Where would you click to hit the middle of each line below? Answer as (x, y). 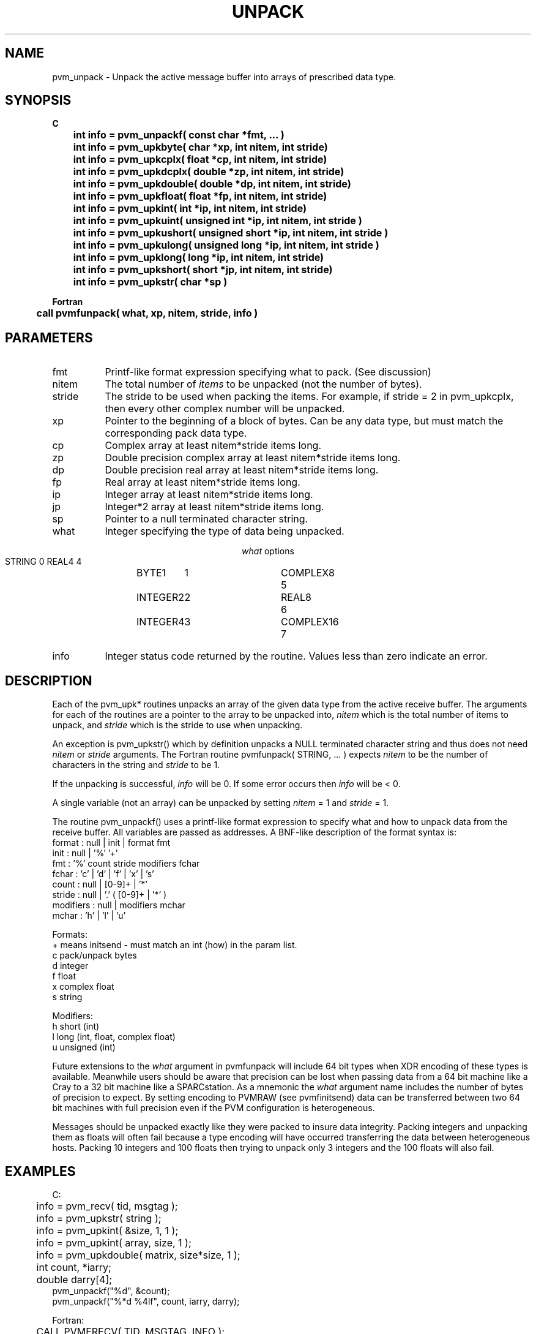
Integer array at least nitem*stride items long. (209, 495)
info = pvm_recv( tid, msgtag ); (107, 1206)
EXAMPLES (40, 1171)
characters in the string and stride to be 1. (136, 765)
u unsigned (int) (84, 1047)
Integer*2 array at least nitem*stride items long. (214, 507)
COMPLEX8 (308, 573)
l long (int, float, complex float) (114, 1037)
